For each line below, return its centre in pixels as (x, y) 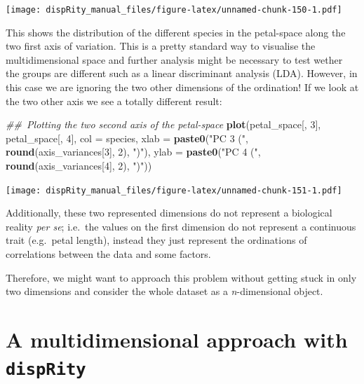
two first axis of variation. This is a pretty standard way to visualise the (161, 46)
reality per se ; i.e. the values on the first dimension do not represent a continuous (181, 226)
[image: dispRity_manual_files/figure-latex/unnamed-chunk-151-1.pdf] (174, 190)
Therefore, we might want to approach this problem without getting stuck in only (181, 277)
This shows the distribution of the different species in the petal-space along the (176, 32)
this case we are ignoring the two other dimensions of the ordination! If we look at (182, 87)
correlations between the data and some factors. (108, 254)
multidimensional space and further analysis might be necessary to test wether (174, 59)
